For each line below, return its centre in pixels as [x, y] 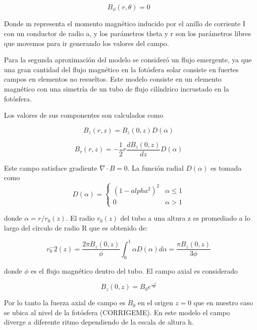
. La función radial [155, 167]
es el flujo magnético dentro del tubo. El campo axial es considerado [134, 270]
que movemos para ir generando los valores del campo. [87, 43]
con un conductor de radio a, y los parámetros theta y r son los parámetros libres [128, 33]
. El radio [80, 218]
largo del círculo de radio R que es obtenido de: [76, 227]
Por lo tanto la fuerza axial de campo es [65, 303]
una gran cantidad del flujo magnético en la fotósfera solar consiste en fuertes [121, 69]
